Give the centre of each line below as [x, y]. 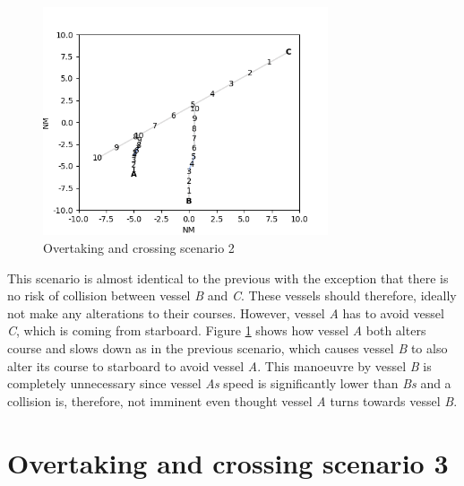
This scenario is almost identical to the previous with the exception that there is [228, 278]
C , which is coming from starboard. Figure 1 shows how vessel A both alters [217, 330]
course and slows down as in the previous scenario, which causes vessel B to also [228, 347]
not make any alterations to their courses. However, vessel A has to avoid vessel [226, 312]
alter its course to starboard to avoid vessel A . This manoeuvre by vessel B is [219, 365]
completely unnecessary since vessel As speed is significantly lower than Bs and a [229, 383]
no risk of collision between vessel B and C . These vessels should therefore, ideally [232, 295]
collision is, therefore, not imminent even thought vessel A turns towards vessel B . [232, 400]
